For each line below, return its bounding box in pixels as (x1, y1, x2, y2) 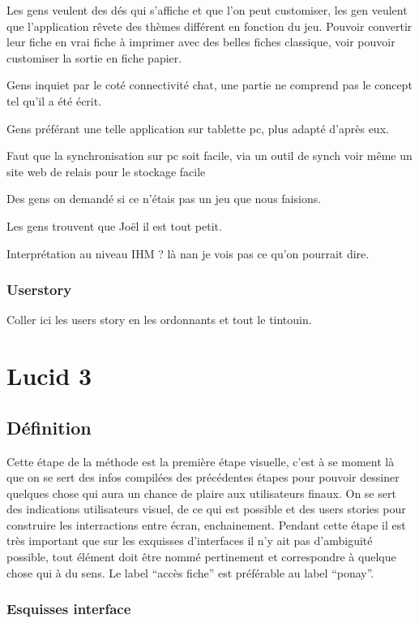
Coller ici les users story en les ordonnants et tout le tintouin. (6, 311, 312, 328)
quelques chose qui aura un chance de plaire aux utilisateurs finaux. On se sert (6, 484, 396, 501)
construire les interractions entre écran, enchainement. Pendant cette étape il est (6, 516, 406, 533)
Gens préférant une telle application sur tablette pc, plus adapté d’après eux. (6, 119, 389, 136)
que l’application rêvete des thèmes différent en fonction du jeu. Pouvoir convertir (6, 17, 413, 34)
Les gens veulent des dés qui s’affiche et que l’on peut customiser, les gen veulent (6, 2, 408, 18)
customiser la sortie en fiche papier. (6, 49, 182, 66)
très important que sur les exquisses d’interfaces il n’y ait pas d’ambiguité (6, 532, 373, 549)
